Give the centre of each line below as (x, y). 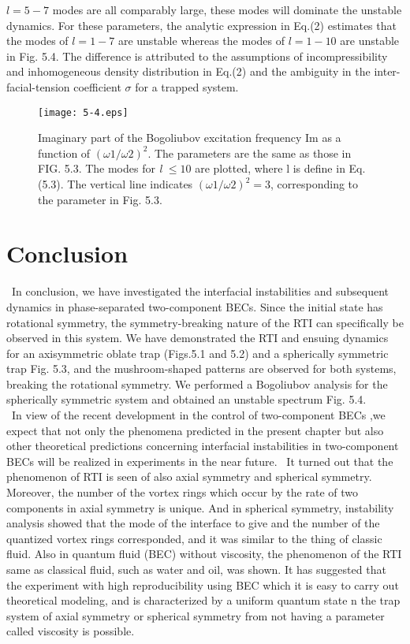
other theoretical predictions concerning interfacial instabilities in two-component (203, 446)
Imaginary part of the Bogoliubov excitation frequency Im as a (190, 138)
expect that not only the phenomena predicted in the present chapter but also (195, 430)
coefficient (97, 86)
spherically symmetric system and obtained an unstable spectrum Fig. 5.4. (186, 399)
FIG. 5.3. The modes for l (100, 168)
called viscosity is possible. (71, 631)
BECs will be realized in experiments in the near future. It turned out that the (200, 461)
